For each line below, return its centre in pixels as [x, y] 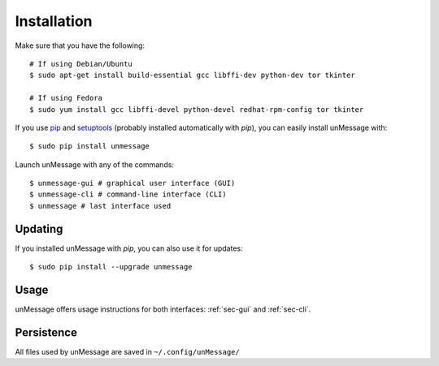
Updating [39, 228]
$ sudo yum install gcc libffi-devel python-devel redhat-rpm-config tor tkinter [197, 109]
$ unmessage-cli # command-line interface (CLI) [128, 194]
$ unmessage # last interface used [100, 206]
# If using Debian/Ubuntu [81, 64]
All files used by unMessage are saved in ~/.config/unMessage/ [127, 351]
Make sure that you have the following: [80, 45]
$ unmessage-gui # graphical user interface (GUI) [133, 183]
